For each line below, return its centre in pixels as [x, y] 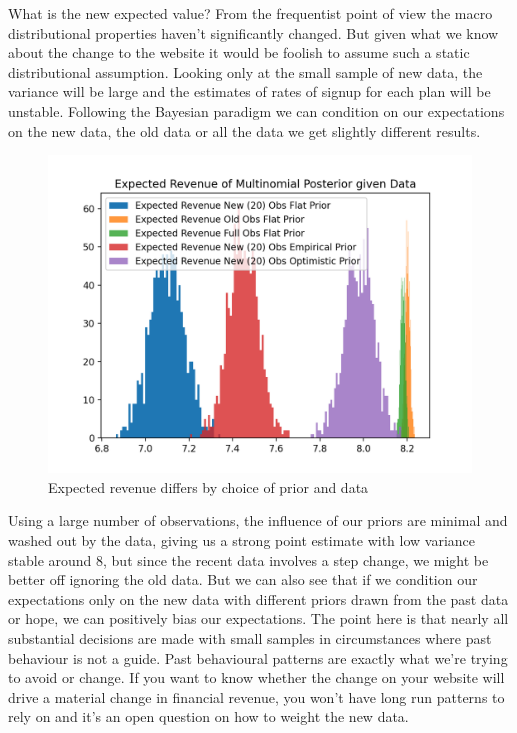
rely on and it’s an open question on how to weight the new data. [208, 716]
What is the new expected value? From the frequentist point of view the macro [250, 13]
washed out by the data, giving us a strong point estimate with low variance [242, 539]
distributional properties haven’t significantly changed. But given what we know [253, 32]
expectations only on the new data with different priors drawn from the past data [258, 598]
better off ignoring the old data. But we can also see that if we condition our [243, 579]
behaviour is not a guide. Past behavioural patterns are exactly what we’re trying [258, 657]
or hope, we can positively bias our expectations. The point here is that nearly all [258, 618]
